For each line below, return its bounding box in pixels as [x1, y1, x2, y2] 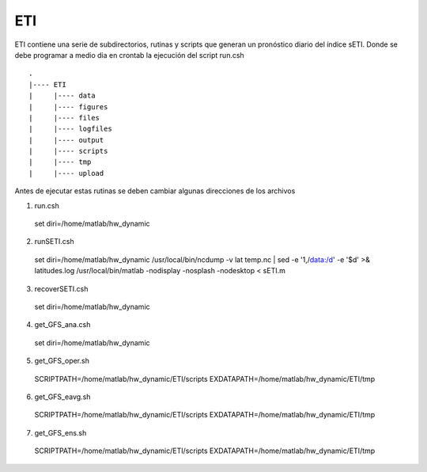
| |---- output [28, 135, 104, 144]
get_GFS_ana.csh [34, 320, 91, 329]
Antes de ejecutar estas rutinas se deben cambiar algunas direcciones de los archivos [14, 186, 296, 196]
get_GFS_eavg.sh [34, 392, 91, 402]
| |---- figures [28, 102, 108, 111]
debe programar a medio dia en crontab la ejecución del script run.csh [14, 50, 244, 59]
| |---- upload [28, 169, 104, 177]
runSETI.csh [34, 237, 74, 246]
